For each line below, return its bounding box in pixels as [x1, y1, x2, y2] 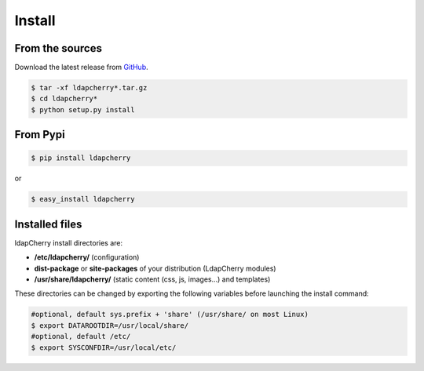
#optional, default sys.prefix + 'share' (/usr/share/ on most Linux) [31, 310, 309, 319]
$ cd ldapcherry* [31, 94, 98, 104]
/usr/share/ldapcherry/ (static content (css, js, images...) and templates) [34, 275, 271, 284]
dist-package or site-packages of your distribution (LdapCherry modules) [34, 264, 276, 273]
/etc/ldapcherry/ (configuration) [34, 253, 140, 262]
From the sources [14, 42, 102, 55]
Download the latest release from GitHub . [14, 63, 148, 72]
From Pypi [14, 128, 66, 141]
